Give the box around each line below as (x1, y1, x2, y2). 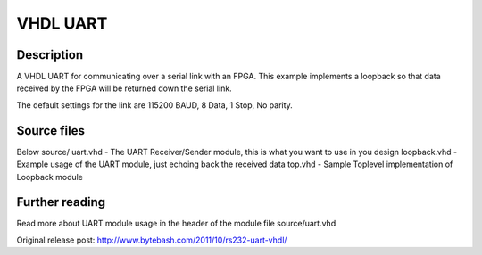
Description (16, 47, 84, 62)
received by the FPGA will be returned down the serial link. (16, 83, 232, 94)
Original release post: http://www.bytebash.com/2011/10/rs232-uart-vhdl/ (16, 234, 287, 245)
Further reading (16, 194, 106, 210)
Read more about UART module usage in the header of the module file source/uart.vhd (16, 218, 337, 229)
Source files (16, 123, 85, 138)
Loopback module (16, 171, 84, 182)
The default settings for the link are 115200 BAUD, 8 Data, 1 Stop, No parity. (16, 99, 294, 111)
